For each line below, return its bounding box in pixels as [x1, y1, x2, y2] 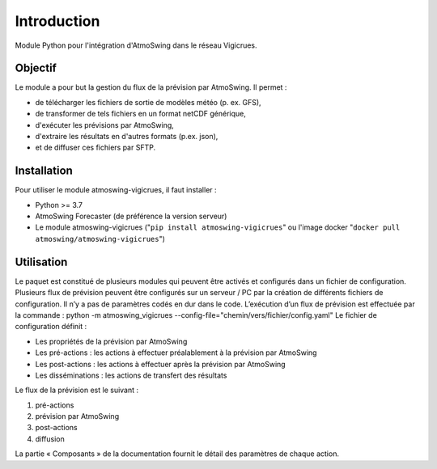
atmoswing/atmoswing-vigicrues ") [35, 234, 166, 243]
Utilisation [15, 255, 68, 268]
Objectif [15, 61, 57, 75]
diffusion [35, 433, 65, 444]
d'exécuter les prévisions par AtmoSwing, [35, 120, 174, 129]
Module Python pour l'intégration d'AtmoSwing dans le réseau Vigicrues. [15, 40, 258, 50]
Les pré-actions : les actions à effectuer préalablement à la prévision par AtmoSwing [35, 348, 317, 357]
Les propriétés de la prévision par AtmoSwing [35, 336, 188, 346]
